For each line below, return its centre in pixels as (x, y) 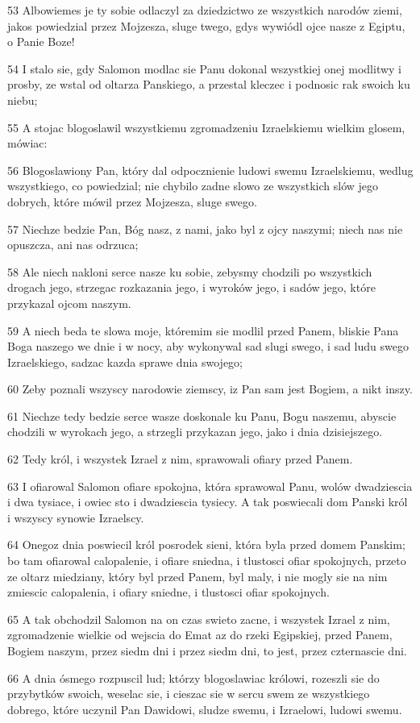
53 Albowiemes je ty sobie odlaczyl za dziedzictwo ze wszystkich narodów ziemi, (205, 10)
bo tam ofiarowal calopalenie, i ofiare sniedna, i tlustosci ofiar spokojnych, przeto (207, 561)
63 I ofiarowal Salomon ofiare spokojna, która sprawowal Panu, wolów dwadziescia (210, 486)
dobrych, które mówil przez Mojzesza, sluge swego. (132, 201)
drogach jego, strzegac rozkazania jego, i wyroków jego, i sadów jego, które (191, 287)
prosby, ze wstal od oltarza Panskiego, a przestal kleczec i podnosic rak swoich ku (209, 84)
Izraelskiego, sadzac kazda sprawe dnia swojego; (125, 361)
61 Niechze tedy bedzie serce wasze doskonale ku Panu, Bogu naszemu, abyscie (202, 416)
